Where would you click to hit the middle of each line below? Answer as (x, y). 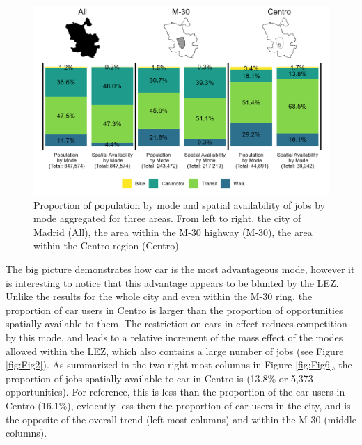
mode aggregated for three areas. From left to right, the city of (167, 218)
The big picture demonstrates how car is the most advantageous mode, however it (180, 269)
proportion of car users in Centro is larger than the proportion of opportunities (174, 310)
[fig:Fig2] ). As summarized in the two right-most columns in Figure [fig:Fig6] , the (179, 365)
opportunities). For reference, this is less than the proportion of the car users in (175, 392)
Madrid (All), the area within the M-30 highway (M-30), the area (173, 232)
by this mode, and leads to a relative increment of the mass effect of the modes (174, 337)
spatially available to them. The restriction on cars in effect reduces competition (176, 323)
